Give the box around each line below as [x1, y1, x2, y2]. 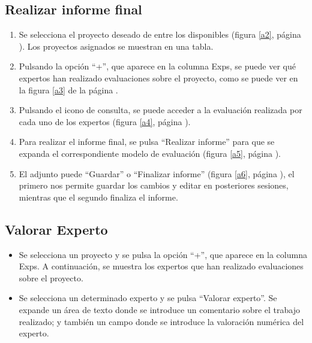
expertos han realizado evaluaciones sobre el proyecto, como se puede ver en [19, 71, 298, 84]
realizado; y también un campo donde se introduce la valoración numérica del [19, 315, 304, 327]
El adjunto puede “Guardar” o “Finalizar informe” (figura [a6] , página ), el [19, 167, 295, 180]
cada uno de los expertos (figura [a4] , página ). [19, 115, 191, 128]
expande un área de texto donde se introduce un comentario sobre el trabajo [19, 303, 300, 315]
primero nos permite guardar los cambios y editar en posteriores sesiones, [19, 179, 289, 192]
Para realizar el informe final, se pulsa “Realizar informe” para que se [19, 135, 275, 148]
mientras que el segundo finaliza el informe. [19, 190, 178, 203]
